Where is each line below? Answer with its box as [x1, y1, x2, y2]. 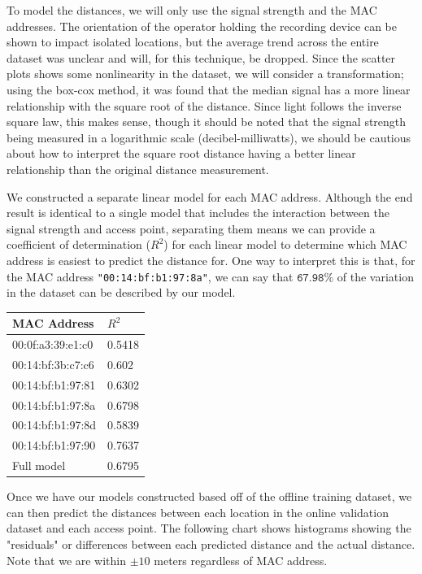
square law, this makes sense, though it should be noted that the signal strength [7, 113, 407, 130]
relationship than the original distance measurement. [7, 160, 269, 177]
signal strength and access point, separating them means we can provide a [7, 220, 376, 237]
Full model [12, 457, 66, 474]
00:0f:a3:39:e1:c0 [12, 336, 94, 353]
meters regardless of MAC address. [154, 551, 328, 568]
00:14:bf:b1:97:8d [12, 416, 97, 433]
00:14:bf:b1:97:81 [12, 376, 96, 393]
